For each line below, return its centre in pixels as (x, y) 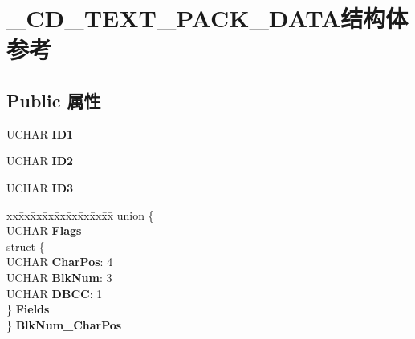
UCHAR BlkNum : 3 (59, 277)
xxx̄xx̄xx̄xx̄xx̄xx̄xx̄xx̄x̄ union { (80, 214)
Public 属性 (54, 100)
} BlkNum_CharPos (64, 324)
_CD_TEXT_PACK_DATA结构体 (207, 18)
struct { (26, 246)
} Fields (28, 309)
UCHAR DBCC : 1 (55, 293)
